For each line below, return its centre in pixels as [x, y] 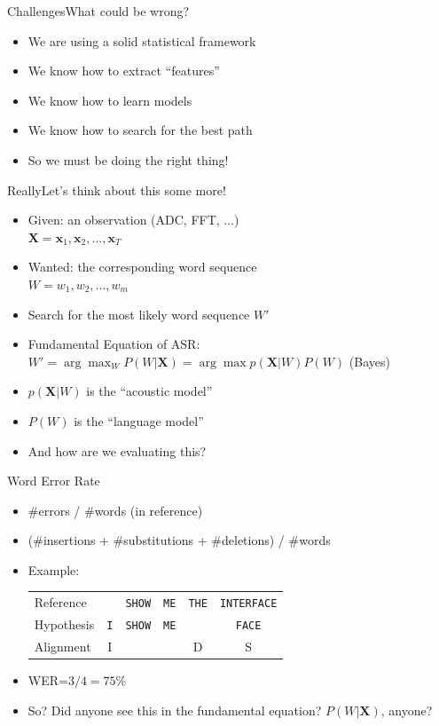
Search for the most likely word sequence [139, 314]
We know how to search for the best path [140, 130]
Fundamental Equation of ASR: [114, 344]
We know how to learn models [110, 100]
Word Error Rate [54, 481]
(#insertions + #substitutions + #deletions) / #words [179, 540]
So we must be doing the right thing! [128, 159]
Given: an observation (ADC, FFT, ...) [133, 220]
